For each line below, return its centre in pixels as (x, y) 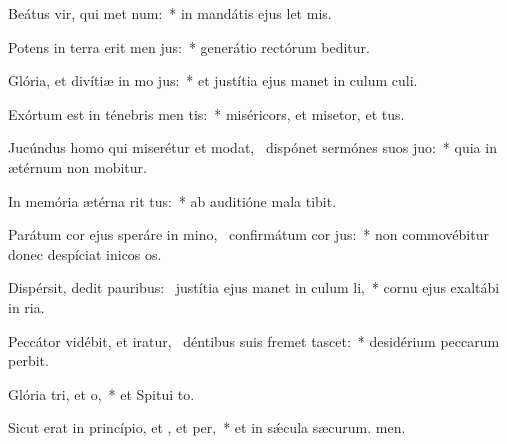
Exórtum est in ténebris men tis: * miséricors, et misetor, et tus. (206, 113)
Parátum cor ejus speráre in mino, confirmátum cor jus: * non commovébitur (248, 234)
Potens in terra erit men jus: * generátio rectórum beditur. (189, 46)
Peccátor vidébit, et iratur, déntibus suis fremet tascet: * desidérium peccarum (254, 340)
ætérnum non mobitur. (77, 166)
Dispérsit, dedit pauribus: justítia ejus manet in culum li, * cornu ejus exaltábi (254, 287)
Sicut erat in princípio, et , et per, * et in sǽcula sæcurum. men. (207, 427)
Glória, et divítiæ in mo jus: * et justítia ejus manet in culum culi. (213, 80)
